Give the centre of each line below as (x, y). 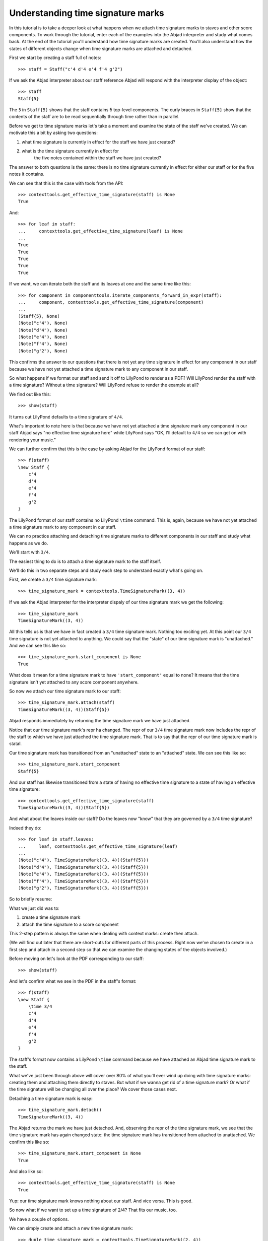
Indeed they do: (25, 828)
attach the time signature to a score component (70, 924)
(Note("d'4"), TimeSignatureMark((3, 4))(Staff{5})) (83, 867)
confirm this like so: (29, 1142)
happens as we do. (29, 543)
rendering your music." (33, 440)
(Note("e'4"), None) (43, 337)
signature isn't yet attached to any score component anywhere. (74, 682)
